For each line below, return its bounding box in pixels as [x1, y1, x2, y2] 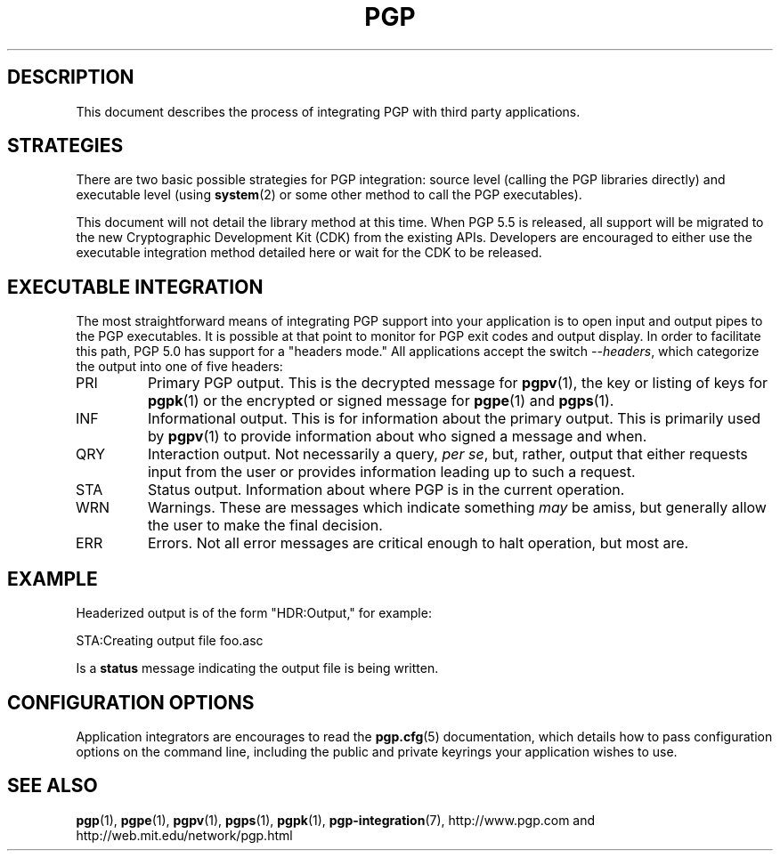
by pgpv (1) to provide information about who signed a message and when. [147, 427, 647, 446]
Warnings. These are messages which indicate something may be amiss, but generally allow [147, 498, 767, 517]
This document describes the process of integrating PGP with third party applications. [76, 103, 581, 119]
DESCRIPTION [7, 66, 134, 89]
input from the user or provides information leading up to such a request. [147, 463, 636, 482]
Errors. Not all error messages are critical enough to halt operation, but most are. [147, 534, 689, 553]
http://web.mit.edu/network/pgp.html [76, 827, 293, 843]
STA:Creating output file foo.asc [76, 633, 264, 649]
